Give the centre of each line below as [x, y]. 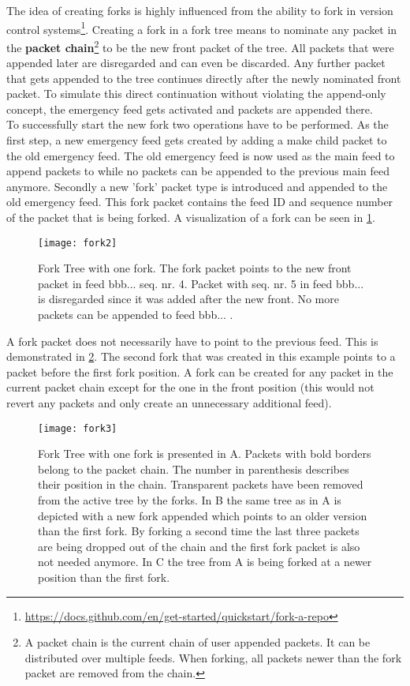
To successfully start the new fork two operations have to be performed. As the [198, 124]
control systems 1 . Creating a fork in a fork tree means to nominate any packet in [202, 28]
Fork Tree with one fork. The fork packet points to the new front [195, 268]
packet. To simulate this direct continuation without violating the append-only [196, 94]
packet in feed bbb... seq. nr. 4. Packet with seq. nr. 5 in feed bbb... [201, 283]
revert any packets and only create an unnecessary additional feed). [169, 403]
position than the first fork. [104, 577]
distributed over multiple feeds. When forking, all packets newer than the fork [213, 657]
